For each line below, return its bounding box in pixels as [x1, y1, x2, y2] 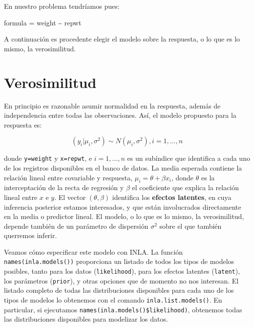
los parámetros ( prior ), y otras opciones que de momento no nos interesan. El [4, 275, 239, 285]
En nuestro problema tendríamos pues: [4, 1, 120, 11]
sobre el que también [159, 220, 222, 231]
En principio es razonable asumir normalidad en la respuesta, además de [4, 100, 221, 110]
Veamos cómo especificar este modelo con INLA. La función [4, 246, 183, 257]
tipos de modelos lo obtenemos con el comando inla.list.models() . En [4, 295, 222, 305]
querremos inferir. [4, 230, 57, 240]
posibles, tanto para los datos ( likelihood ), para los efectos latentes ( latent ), [4, 266, 240, 276]
